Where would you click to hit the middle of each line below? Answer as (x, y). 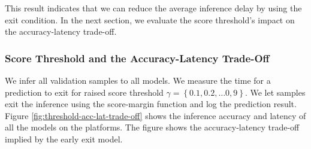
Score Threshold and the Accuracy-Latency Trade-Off (137, 58)
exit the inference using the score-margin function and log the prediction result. (151, 104)
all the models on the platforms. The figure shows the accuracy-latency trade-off (152, 127)
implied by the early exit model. (64, 139)
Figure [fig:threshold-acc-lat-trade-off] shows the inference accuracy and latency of (155, 115)
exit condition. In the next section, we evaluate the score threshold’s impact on (150, 19)
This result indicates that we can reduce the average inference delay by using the (153, 8)
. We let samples (275, 92)
